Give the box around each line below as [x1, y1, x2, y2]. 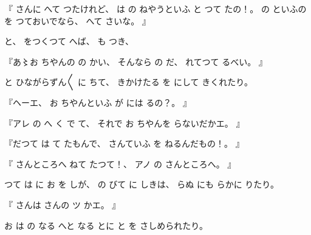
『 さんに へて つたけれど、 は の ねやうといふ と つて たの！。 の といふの [4, 2, 307, 15]
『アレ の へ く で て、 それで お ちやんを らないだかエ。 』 [4, 116, 245, 129]
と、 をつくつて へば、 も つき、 [4, 35, 134, 47]
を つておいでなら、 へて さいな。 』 [4, 14, 151, 27]
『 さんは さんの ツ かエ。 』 [4, 198, 121, 211]
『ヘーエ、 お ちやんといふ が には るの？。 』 [4, 96, 191, 108]
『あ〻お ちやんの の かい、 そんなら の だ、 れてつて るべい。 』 [4, 55, 267, 68]
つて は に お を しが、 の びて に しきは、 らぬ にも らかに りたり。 [4, 178, 279, 191]
